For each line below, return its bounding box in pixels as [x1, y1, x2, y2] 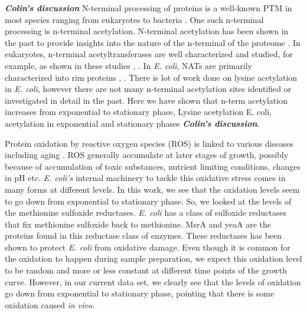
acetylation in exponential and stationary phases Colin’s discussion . [5, 117, 260, 129]
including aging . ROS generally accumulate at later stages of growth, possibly [5, 149, 289, 161]
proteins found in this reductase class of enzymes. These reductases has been [5, 229, 282, 242]
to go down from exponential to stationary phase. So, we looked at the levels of [5, 195, 292, 207]
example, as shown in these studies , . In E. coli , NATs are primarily [5, 59, 252, 71]
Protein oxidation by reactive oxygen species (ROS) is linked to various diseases [5, 137, 293, 149]
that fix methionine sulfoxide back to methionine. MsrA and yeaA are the [5, 218, 271, 230]
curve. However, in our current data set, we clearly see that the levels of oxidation [5, 275, 301, 288]
